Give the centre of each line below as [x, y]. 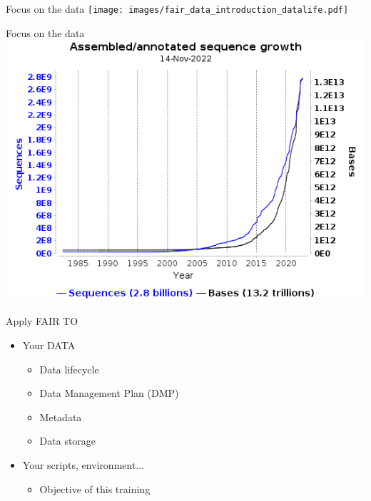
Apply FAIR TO [42, 321]
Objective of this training [95, 489]
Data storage [68, 441]
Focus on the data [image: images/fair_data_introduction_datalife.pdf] [177, 9]
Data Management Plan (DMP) [109, 393]
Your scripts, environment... [83, 464]
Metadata [61, 417]
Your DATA [49, 345]
